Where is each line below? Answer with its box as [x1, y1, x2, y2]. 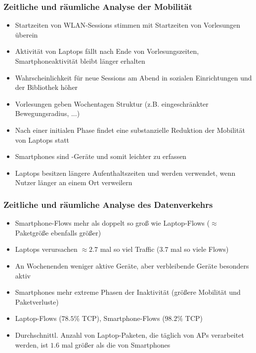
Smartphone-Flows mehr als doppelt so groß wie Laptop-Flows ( [15, 218, 210, 228]
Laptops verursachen [15, 244, 78, 254]
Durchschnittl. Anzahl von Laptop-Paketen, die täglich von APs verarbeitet [15, 329, 244, 340]
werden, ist [15, 339, 48, 350]
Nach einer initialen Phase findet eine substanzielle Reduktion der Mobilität [15, 124, 245, 135]
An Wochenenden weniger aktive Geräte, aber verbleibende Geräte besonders [15, 260, 249, 271]
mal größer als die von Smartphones [61, 339, 171, 350]
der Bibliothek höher [15, 82, 78, 92]
